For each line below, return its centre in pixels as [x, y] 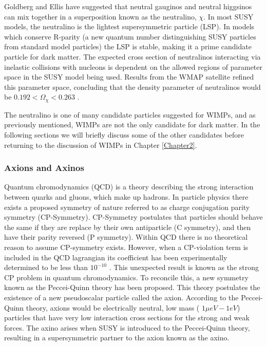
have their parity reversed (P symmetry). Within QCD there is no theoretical [126, 237]
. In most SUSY [228, 16]
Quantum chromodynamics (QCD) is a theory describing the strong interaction [129, 187]
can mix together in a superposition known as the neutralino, [100, 16]
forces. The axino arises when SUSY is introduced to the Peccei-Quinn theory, [127, 327]
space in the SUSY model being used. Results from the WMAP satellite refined [129, 77]
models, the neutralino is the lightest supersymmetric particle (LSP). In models [129, 26]
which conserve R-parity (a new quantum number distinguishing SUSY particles [130, 36]
